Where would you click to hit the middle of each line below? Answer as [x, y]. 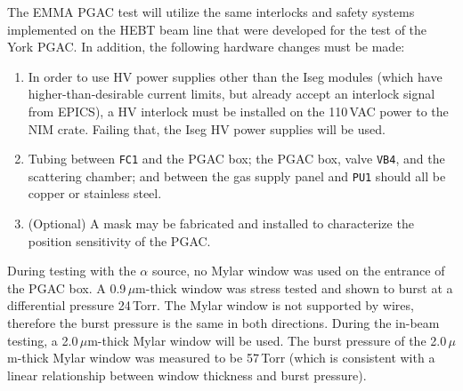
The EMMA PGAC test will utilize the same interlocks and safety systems [211, 12]
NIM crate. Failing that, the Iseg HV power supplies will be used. [207, 128]
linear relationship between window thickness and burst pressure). [187, 375]
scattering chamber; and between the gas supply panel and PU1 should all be [237, 176]
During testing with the [72, 271]
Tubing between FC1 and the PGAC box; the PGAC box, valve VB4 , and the [236, 159]
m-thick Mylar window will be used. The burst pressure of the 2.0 [267, 340]
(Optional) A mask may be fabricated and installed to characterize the [221, 223]
